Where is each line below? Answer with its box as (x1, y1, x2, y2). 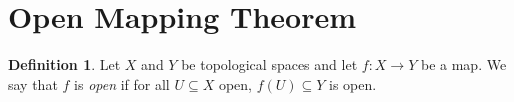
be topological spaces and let (181, 54, 358, 75)
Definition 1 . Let (8, 54, 121, 75)
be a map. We (420, 54, 507, 75)
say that (8, 73, 58, 94)
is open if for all (74, 73, 170, 94)
